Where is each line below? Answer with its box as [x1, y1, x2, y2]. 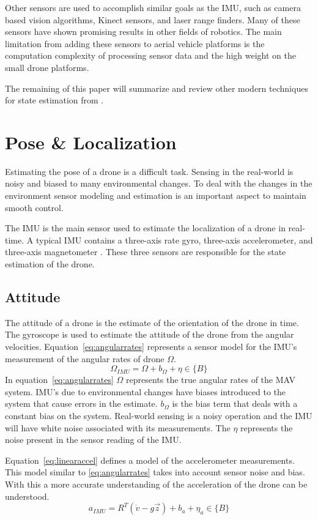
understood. [5, 489, 50, 502]
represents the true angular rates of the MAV [126, 373, 295, 386]
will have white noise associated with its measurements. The [5, 421, 231, 434]
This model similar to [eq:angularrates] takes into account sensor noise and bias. [5, 466, 305, 478]
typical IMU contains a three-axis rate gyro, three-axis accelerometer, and [35, 233, 313, 246]
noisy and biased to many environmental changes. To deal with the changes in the [5, 177, 312, 190]
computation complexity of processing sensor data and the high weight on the [5, 49, 296, 62]
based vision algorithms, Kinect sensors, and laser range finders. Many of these [5, 13, 300, 26]
